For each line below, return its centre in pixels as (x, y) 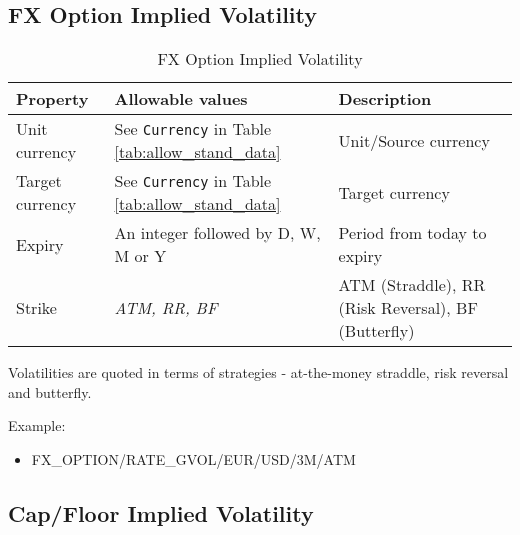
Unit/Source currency (414, 140)
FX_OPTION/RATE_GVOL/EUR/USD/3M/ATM (193, 458)
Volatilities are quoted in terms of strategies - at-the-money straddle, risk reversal (258, 372)
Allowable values (181, 99)
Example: (37, 425)
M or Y (140, 256)
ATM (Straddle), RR (412, 285)
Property (52, 99)
